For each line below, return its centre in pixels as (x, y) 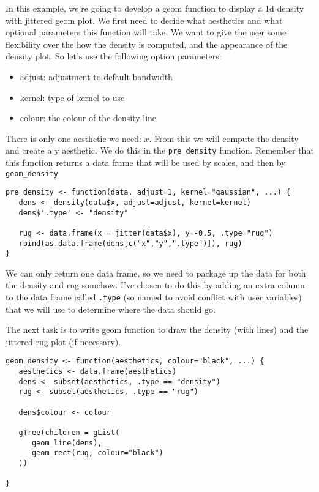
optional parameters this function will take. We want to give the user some (146, 32)
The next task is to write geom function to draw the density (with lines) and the (157, 330)
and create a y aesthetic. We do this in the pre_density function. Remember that (160, 150)
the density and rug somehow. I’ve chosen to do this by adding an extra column (155, 285)
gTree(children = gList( (69, 433)
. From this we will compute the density (224, 138)
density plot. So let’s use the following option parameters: (114, 56)
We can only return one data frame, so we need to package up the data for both (156, 273)
